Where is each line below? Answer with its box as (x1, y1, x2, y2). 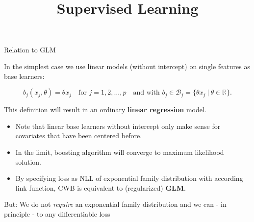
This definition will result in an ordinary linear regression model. (4, 104, 206, 115)
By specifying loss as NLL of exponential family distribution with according (15, 173, 243, 183)
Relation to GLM (4, 45, 56, 55)
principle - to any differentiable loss (4, 208, 110, 219)
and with (133, 89, 160, 97)
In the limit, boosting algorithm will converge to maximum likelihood (15, 147, 224, 157)
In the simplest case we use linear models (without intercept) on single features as (4, 61, 250, 71)
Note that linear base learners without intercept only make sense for (15, 121, 221, 131)
